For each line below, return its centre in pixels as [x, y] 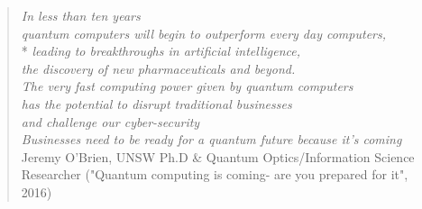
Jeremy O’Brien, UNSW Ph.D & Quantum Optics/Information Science [218, 156]
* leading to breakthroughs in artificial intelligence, [161, 51]
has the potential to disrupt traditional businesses [156, 103]
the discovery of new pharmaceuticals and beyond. [158, 68]
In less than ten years [81, 15]
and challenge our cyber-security [110, 121]
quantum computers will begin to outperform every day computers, [204, 33]
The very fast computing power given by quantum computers [187, 86]
